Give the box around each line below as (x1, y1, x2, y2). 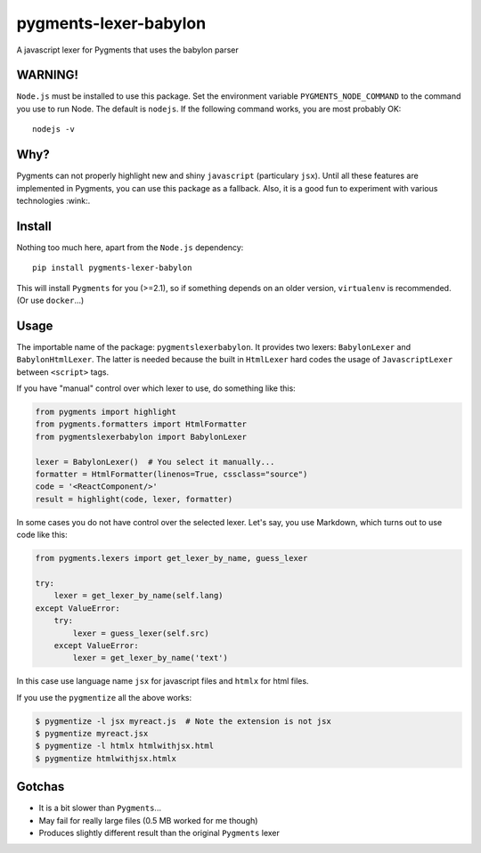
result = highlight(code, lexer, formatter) (35, 494, 233, 504)
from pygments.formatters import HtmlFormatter (35, 419, 247, 429)
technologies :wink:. (16, 195, 91, 206)
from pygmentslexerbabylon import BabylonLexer (35, 432, 247, 442)
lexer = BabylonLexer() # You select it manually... (35, 457, 275, 467)
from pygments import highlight (35, 407, 177, 418)
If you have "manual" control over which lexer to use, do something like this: (16, 383, 296, 394)
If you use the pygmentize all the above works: (16, 692, 192, 703)
